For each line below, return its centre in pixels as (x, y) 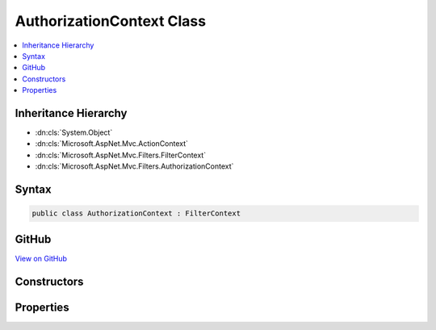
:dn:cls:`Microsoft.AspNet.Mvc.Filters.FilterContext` (120, 155)
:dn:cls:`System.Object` (74, 132)
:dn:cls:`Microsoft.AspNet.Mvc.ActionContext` (112, 144)
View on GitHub (41, 258)
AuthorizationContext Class (110, 21)
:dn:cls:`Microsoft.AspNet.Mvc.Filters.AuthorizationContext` (134, 166)
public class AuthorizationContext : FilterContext (136, 213)
